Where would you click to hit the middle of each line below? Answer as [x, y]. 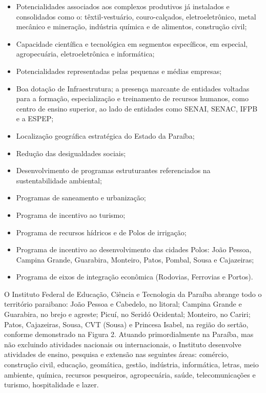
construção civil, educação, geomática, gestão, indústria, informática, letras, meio [131, 364]
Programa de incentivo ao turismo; [71, 214]
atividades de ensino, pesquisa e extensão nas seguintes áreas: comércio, [117, 354]
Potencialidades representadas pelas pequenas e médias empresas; [119, 71]
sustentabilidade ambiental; [59, 180]
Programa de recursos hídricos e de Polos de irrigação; [101, 232]
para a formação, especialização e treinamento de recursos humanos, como [132, 98]
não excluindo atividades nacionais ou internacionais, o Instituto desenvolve [123, 344]
